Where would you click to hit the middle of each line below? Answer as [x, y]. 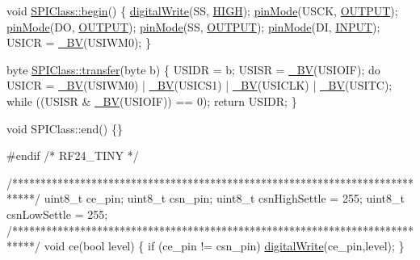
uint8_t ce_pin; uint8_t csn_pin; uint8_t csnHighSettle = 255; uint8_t [224, 198]
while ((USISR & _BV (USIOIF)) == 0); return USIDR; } [152, 101]
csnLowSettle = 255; [57, 214]
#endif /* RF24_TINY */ [73, 155]
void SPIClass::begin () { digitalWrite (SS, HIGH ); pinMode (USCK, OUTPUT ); [202, 10]
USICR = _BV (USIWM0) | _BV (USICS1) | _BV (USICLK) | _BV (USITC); [199, 85]
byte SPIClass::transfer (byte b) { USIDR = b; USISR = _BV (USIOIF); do [193, 69]
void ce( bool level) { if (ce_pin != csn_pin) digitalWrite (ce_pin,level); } [224, 246]
